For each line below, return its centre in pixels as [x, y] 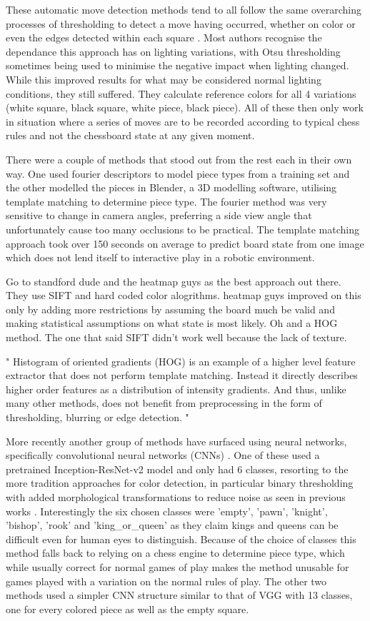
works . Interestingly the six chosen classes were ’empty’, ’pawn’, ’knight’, [167, 511]
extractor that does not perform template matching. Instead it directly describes [182, 375]
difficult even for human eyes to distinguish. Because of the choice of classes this [181, 539]
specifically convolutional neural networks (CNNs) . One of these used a [163, 455]
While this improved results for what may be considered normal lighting [164, 79]
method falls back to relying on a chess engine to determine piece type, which [175, 553]
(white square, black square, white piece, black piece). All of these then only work [185, 107]
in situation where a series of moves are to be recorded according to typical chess [183, 121]
